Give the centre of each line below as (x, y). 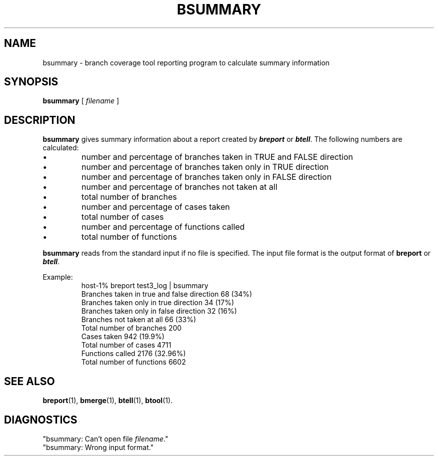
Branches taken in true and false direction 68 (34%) (167, 294)
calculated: (61, 148)
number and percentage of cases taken (156, 207)
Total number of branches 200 (131, 328)
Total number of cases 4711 (126, 345)
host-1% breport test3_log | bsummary (145, 286)
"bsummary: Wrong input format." (98, 447)
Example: (58, 277)
